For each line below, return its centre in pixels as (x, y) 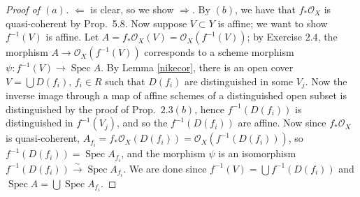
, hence (209, 109)
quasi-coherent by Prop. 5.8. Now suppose (96, 23)
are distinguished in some (239, 81)
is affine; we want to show (273, 23)
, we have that (265, 9)
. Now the (326, 81)
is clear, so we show (132, 9)
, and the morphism (163, 153)
